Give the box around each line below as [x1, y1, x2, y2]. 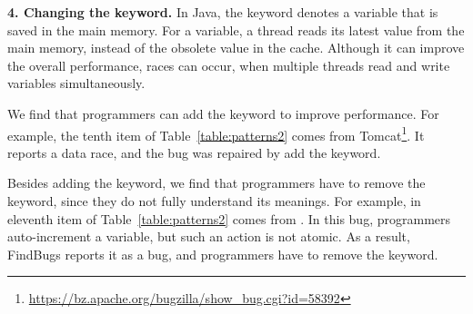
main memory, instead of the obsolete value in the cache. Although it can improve [7, 38, 465, 57]
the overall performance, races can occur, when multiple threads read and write [7, 55, 450, 74]
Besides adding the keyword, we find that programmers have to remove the [7, 173, 426, 192]
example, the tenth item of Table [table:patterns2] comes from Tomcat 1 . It [7, 123, 425, 144]
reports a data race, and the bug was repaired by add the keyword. [7, 142, 381, 162]
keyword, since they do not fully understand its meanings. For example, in [7, 191, 421, 210]
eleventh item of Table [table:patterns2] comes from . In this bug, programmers [7, 209, 451, 228]
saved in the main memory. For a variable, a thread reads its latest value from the [7, 20, 465, 39]
